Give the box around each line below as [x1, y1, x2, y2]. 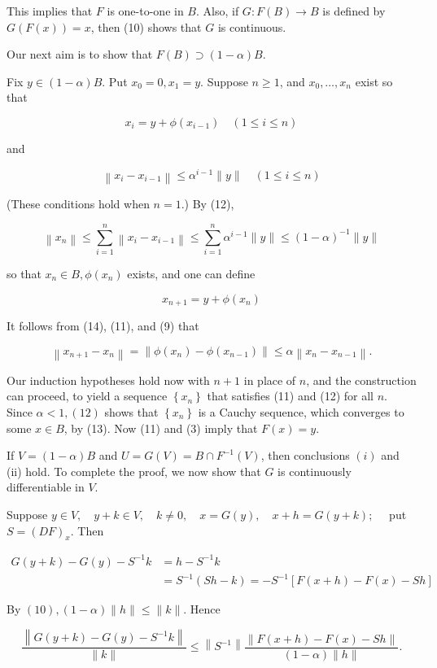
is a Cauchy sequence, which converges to [198, 403, 404, 420]
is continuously [277, 462, 352, 479]
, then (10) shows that [90, 18, 202, 35]
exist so [355, 72, 393, 90]
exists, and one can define [127, 264, 256, 282]
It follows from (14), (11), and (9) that [7, 317, 199, 334]
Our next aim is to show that [7, 46, 153, 63]
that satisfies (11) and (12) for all [207, 387, 374, 404]
